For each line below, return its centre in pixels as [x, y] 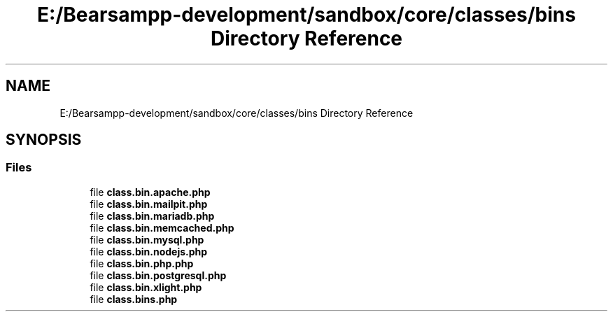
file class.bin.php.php [142, 263]
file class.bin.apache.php [150, 192]
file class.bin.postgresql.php [158, 275]
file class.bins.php [134, 299]
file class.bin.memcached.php [162, 227]
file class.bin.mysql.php [147, 239]
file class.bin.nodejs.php [149, 251]
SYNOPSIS [44, 140]
